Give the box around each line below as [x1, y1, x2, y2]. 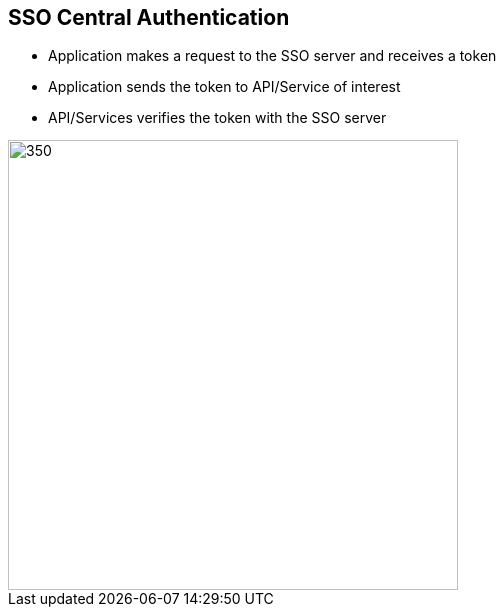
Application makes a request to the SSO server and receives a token [48, 47, 497, 65]
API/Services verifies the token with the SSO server [48, 109, 387, 127]
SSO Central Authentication [8, 5, 290, 30]
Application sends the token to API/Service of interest [48, 78, 401, 96]
